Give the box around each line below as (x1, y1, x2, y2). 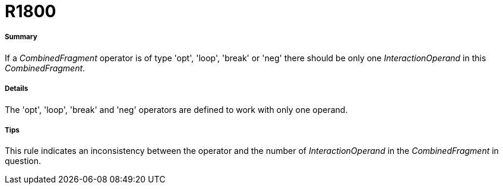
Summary (5, 33, 37, 42)
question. (5, 156, 42, 166)
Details (5, 84, 29, 93)
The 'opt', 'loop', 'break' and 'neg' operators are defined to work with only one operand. (5, 104, 348, 115)
